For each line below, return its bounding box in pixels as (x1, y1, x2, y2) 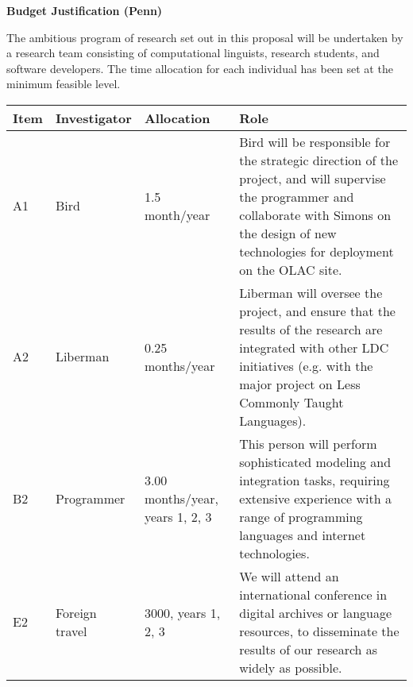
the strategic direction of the (239, 150, 399, 169)
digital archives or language (239, 603, 392, 622)
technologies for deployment (239, 241, 394, 261)
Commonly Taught (239, 392, 344, 411)
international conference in (239, 585, 388, 604)
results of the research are (239, 319, 383, 338)
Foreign (55, 603, 97, 622)
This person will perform (239, 434, 377, 453)
